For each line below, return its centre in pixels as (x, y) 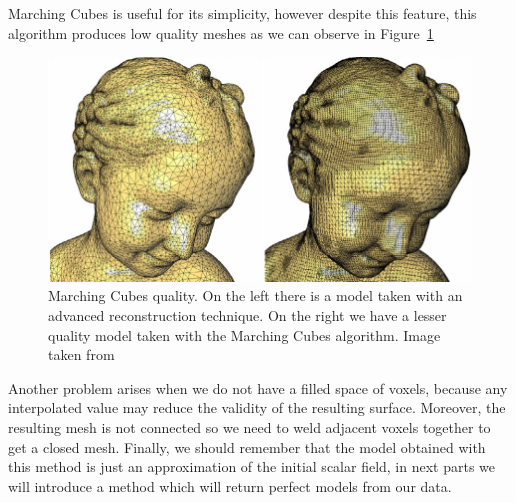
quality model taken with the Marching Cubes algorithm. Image (244, 334)
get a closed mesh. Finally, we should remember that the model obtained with (247, 446)
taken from (81, 354)
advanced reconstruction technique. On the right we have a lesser (247, 315)
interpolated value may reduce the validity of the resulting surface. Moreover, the (257, 407)
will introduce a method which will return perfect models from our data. (230, 485)
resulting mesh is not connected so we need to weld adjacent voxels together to (249, 427)
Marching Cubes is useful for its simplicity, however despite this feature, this (242, 13)
